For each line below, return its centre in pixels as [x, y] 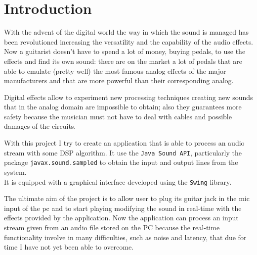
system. [15, 172]
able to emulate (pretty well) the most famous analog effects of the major [115, 71]
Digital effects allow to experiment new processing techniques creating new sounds [128, 97]
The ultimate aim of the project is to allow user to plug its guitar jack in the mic [127, 198]
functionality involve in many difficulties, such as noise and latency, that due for [125, 237]
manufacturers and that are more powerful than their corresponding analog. [119, 80]
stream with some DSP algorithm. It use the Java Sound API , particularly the [123, 152]
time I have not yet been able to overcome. [69, 247]
